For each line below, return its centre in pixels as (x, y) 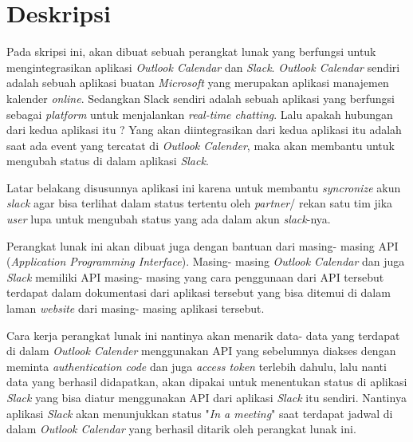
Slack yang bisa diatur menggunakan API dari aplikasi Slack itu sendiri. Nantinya (206, 397)
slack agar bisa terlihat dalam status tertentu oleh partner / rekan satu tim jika (200, 203)
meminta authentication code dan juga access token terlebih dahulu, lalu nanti (197, 366)
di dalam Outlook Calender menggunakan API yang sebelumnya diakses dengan (201, 351)
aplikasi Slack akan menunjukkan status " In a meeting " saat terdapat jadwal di (200, 413)
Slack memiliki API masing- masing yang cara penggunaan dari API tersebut (195, 276)
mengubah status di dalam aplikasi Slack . (108, 161)
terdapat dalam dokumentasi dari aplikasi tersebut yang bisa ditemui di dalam (199, 292)
